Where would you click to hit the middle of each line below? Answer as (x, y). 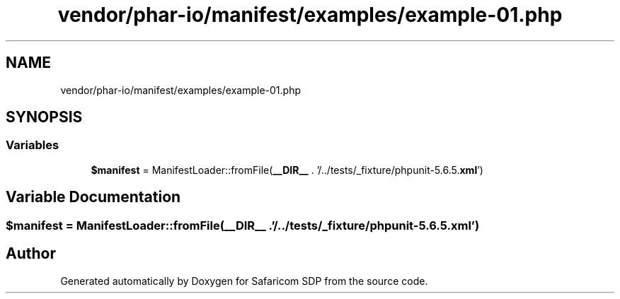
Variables (33, 145)
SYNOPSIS (44, 117)
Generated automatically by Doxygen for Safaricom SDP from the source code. (244, 281)
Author (31, 254)
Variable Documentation (93, 197)
